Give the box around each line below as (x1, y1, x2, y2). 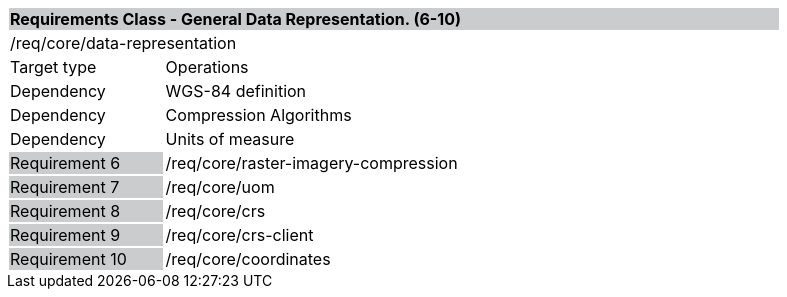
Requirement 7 (10, 177, 120, 197)
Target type (10, 57, 97, 77)
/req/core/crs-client (165, 225, 314, 245)
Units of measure (165, 129, 295, 149)
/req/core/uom (165, 177, 275, 197)
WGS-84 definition (165, 81, 307, 101)
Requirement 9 (10, 225, 121, 245)
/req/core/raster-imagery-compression (165, 153, 458, 173)
